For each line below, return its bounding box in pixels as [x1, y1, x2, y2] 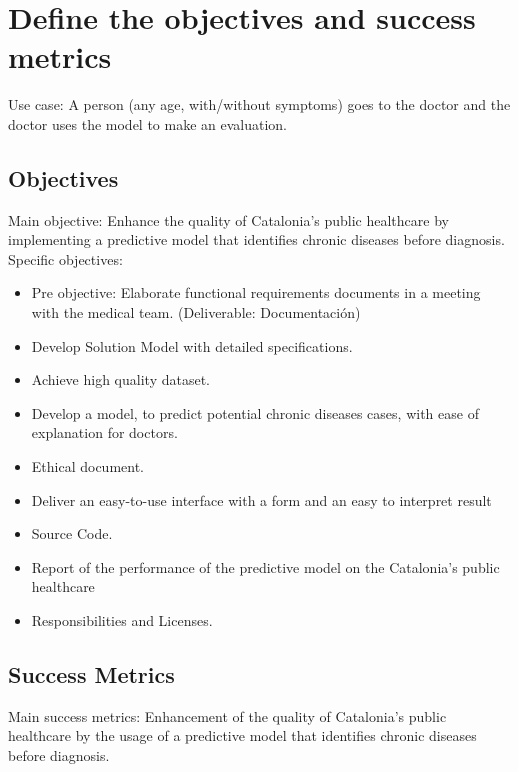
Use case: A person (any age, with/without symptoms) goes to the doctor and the [8, 94, 511, 115]
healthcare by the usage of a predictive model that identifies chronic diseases [8, 725, 477, 746]
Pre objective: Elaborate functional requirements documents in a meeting [31, 282, 481, 303]
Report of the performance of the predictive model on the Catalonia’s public [31, 556, 500, 577]
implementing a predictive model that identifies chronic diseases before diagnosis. [8, 229, 505, 250]
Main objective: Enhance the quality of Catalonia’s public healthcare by [8, 209, 449, 230]
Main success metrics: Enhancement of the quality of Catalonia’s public [8, 705, 447, 726]
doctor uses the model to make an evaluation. [8, 113, 288, 134]
